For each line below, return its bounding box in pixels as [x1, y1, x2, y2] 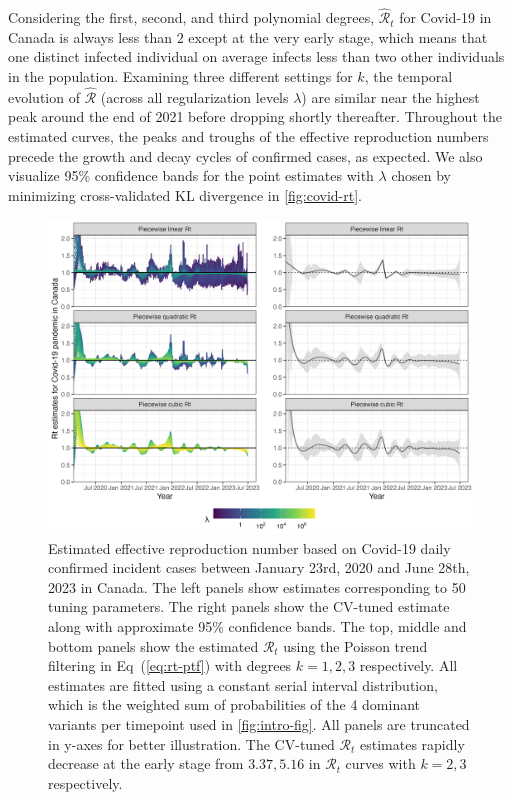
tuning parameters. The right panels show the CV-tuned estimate [48, 596, 450, 617]
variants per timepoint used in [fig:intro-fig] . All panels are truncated [48, 714, 470, 734]
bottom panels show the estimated [48, 635, 259, 656]
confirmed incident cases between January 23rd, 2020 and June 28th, [48, 557, 470, 578]
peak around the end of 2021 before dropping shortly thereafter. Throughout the [8, 106, 502, 127]
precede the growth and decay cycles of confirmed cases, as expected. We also [8, 145, 483, 166]
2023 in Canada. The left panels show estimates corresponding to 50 [48, 576, 466, 597]
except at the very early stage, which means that [188, 26, 488, 47]
